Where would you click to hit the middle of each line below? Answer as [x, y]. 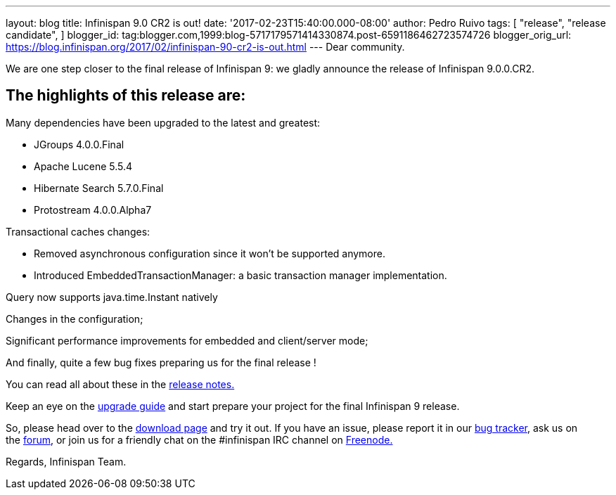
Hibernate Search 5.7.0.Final [99, 188]
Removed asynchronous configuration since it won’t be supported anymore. [210, 253]
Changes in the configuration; [75, 319]
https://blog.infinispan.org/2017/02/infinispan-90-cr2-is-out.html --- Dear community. [205, 47]
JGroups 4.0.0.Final [79, 144]
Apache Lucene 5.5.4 [83, 166]
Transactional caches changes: [78, 231]
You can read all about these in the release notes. [120, 384]
